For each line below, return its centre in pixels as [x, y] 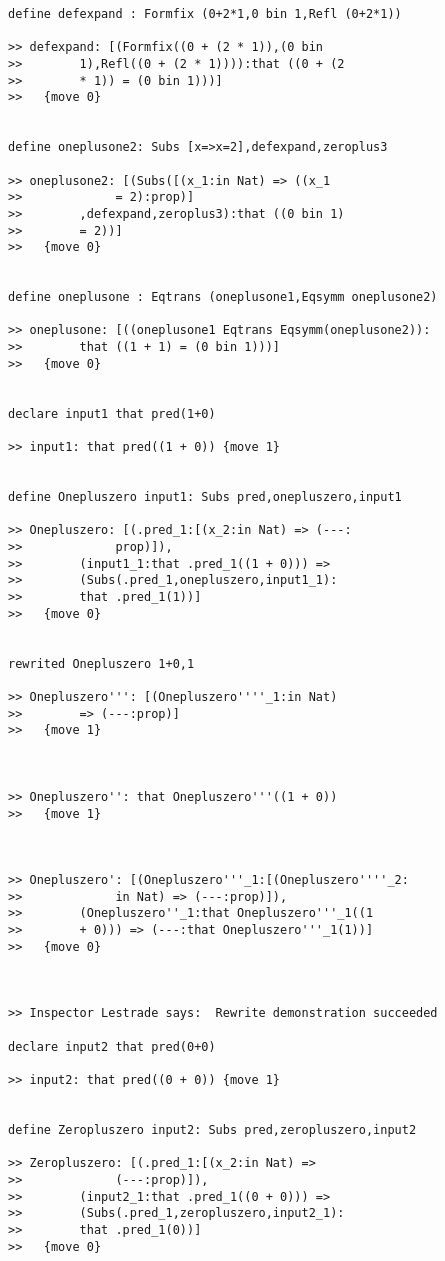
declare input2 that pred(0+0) [112, 1046]
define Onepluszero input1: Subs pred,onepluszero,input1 [205, 497]
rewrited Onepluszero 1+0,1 [101, 663]
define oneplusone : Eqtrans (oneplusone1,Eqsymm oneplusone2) [223, 297]
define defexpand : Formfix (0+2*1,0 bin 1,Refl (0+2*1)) [205, 14]
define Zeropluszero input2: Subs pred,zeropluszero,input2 [212, 1129]
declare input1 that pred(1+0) [112, 413]
